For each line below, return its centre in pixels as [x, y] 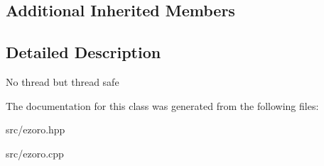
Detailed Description [83, 52]
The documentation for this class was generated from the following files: [162, 105]
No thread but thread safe [63, 81]
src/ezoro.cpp [35, 153]
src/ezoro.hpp [36, 129]
